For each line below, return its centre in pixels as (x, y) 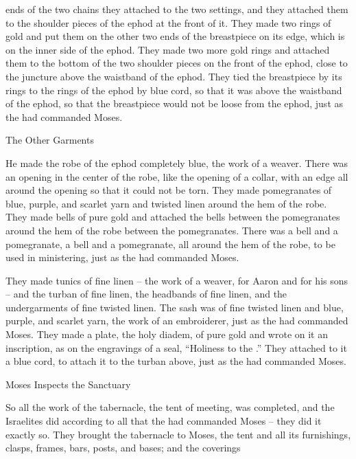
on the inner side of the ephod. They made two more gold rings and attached (168, 49)
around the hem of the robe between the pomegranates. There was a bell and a (172, 230)
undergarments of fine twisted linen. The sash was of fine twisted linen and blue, (175, 307)
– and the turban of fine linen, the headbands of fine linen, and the (146, 294)
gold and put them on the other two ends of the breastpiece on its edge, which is (175, 36)
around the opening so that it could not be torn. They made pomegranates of (169, 190)
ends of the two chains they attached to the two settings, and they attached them (177, 9)
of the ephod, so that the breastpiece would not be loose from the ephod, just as (175, 103)
